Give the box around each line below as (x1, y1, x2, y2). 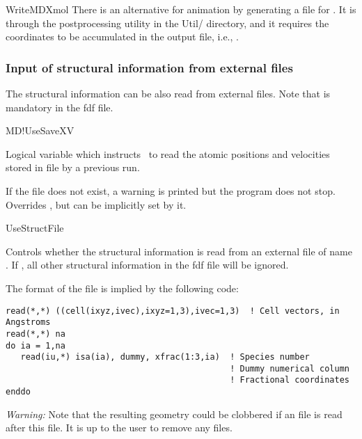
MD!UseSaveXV (6, 123, 74, 138)
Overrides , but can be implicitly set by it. (6, 197, 187, 211)
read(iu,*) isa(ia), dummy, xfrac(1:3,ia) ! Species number (20, 352, 310, 362)
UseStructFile (6, 221, 64, 235)
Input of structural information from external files (6, 58, 293, 76)
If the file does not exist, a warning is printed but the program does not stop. (6, 183, 336, 198)
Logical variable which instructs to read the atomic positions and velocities (6, 146, 330, 161)
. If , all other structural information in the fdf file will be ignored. (6, 257, 289, 272)
